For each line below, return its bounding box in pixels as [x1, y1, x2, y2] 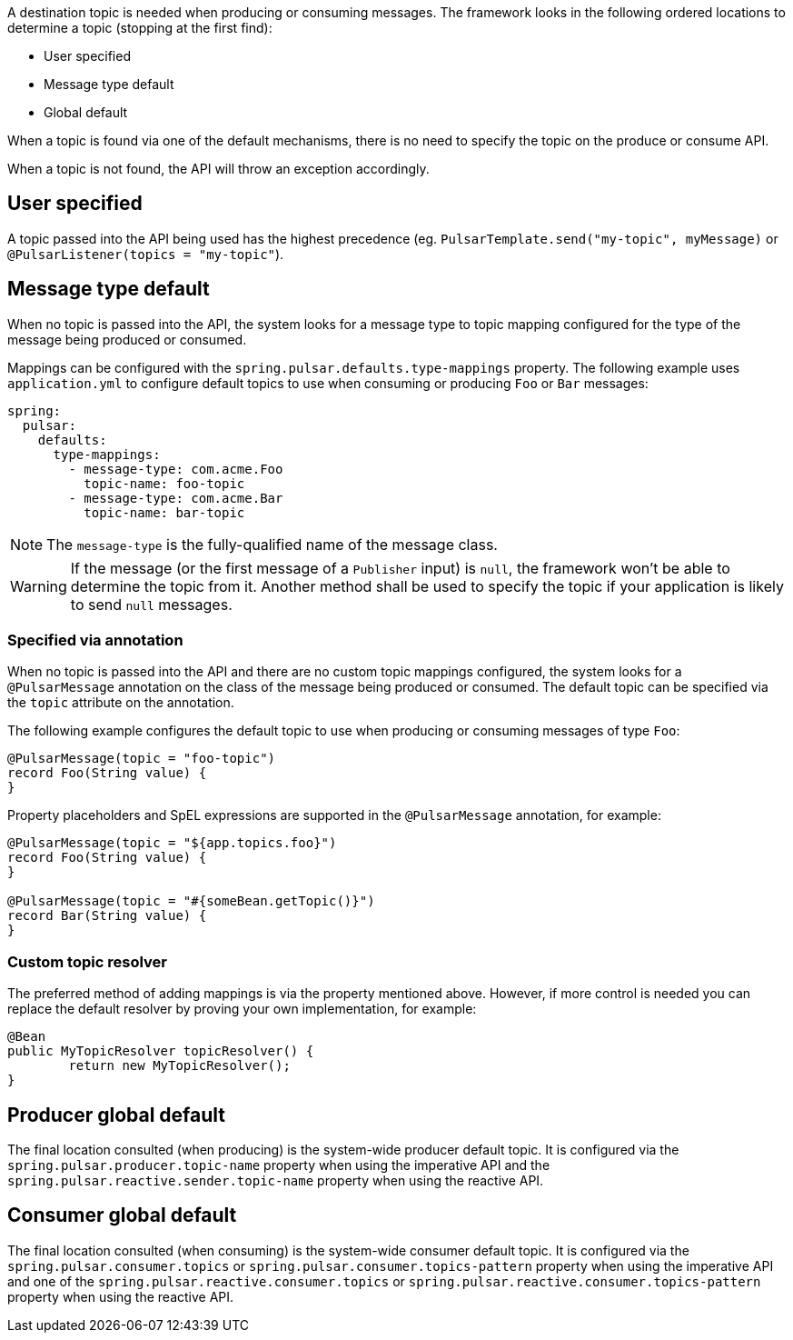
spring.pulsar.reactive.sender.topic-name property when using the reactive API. [7, 1173, 544, 1189]
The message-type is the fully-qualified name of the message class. [46, 535, 498, 554]
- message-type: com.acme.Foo [68, 461, 283, 476]
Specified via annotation [7, 631, 183, 650]
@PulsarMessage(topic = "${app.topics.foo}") [7, 835, 337, 851]
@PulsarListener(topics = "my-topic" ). [7, 245, 284, 262]
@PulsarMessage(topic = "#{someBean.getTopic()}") [7, 894, 375, 909]
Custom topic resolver [7, 952, 167, 971]
